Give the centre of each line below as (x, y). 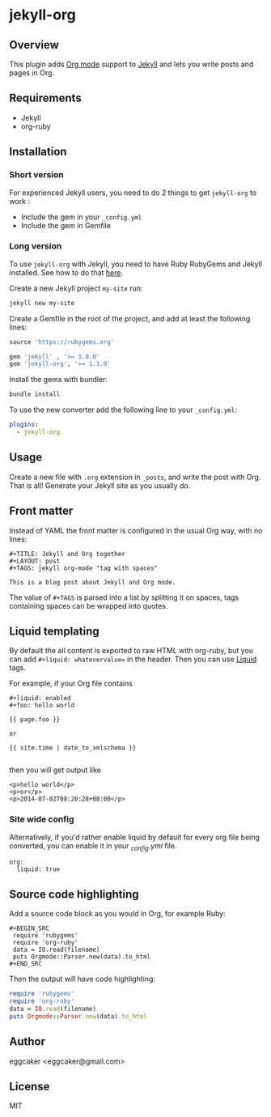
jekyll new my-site (42, 303)
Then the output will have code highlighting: (83, 979)
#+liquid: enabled (40, 699)
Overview (34, 45)
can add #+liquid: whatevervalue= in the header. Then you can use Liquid (133, 659)
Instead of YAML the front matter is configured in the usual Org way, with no (136, 530)
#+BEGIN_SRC (29, 928)
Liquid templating (54, 631)
